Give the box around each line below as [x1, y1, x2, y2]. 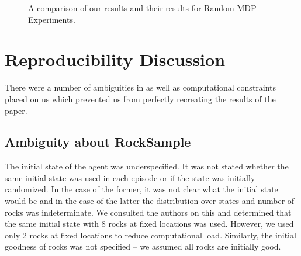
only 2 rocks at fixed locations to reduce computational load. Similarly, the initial [5, 229, 296, 241]
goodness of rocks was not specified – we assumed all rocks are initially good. [5, 240, 281, 252]
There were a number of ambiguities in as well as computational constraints [5, 81, 276, 94]
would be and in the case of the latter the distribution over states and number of [5, 195, 295, 207]
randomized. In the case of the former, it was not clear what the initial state [5, 183, 278, 195]
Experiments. [28, 13, 75, 25]
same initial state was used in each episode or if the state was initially [5, 171, 255, 184]
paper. [5, 104, 27, 116]
